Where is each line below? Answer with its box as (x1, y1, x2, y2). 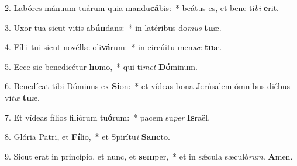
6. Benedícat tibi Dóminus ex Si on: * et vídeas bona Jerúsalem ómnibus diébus (5, 80, 291, 92)
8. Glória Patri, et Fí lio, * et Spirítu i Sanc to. (5, 130, 170, 143)
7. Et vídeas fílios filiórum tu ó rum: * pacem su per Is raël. (5, 111, 210, 123)
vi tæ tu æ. (5, 91, 40, 103)
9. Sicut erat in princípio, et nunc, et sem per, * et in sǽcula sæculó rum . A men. (5, 150, 293, 162)
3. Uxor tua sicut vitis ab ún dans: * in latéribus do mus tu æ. (5, 21, 222, 33)
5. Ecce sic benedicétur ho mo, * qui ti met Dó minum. (5, 60, 198, 72)
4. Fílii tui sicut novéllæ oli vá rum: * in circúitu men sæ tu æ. (5, 41, 222, 53)
